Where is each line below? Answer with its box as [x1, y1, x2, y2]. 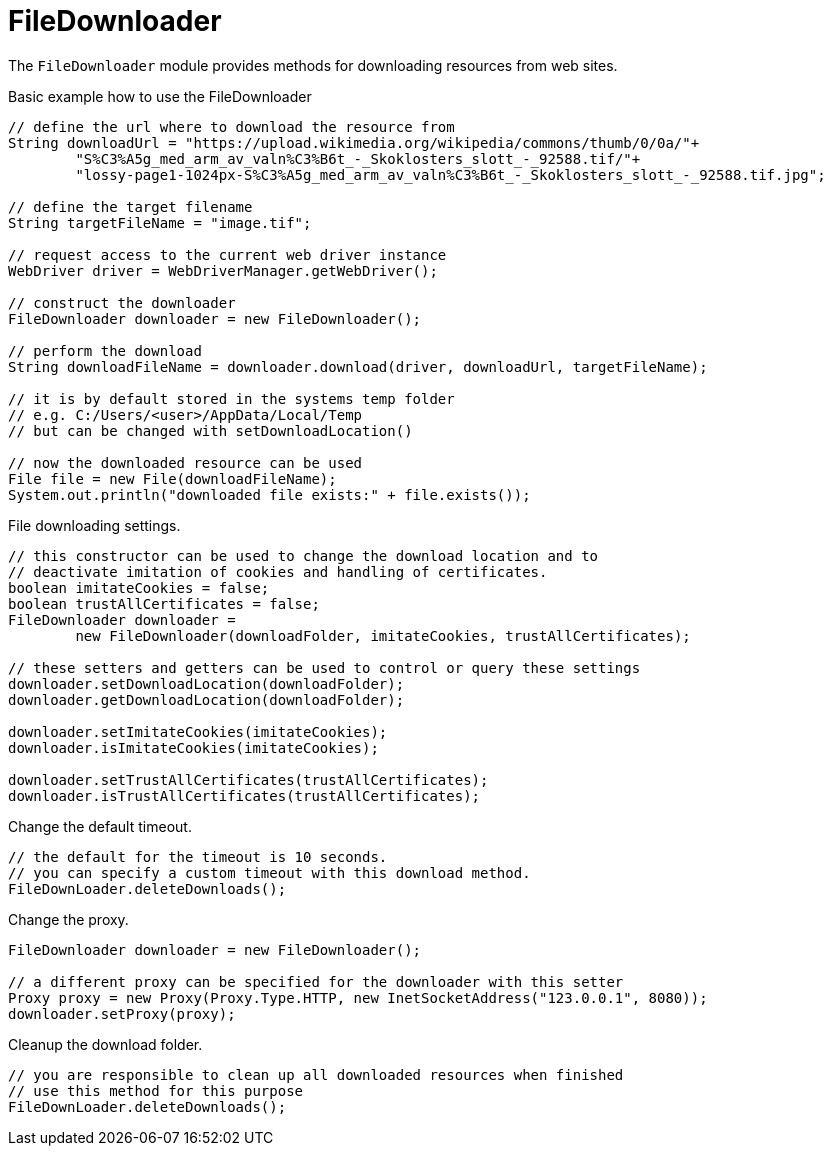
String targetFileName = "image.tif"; [8, 214, 312, 231]
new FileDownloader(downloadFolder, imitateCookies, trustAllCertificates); [75, 627, 691, 644]
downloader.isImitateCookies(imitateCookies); [8, 739, 379, 756]
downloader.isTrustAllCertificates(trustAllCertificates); [8, 787, 481, 804]
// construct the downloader [8, 294, 236, 311]
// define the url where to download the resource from [8, 118, 455, 135]
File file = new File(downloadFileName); [8, 470, 337, 487]
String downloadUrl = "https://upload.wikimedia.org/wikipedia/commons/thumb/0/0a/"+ [8, 134, 700, 151]
